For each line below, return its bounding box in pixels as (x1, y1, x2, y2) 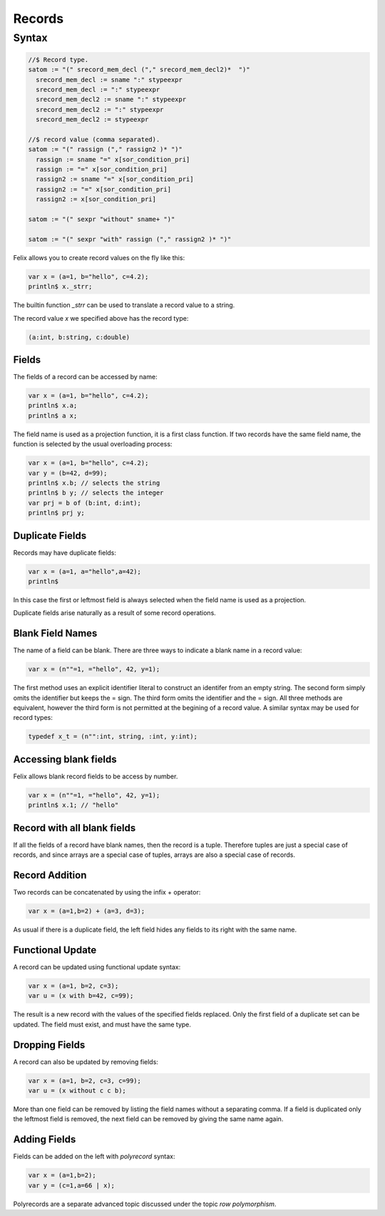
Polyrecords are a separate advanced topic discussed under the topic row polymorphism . (13, 1200, 277, 1208)
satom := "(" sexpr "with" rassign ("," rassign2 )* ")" (28, 235, 232, 243)
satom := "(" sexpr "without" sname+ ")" (28, 215, 175, 224)
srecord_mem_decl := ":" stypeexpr (36, 86, 160, 93)
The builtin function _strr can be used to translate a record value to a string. (13, 301, 235, 309)
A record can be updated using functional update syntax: (13, 962, 181, 971)
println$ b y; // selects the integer (28, 489, 164, 497)
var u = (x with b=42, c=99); (28, 991, 134, 1000)
